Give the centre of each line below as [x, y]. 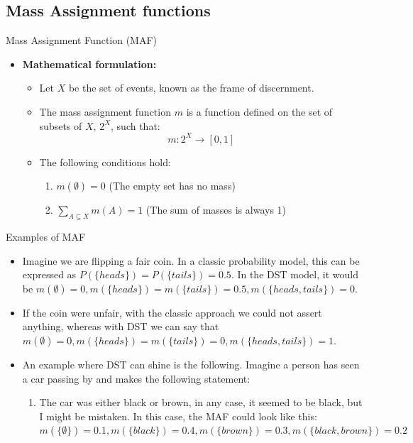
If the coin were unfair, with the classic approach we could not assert [172, 312]
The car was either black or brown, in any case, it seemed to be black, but [201, 402]
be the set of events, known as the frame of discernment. [191, 88]
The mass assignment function [105, 111]
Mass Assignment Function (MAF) [82, 40]
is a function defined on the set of [259, 111]
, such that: [136, 125]
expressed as [49, 274]
